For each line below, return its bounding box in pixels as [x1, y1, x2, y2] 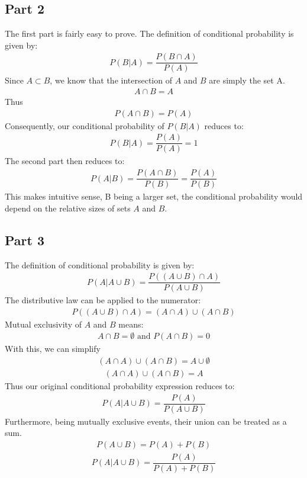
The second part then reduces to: [5, 155, 125, 167]
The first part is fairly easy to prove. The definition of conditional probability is [5, 27, 294, 40]
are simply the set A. [209, 74, 285, 86]
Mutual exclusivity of [5, 317, 82, 330]
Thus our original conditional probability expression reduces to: [5, 380, 235, 392]
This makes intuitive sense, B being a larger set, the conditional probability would [5, 190, 303, 203]
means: [118, 317, 144, 330]
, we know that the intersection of [50, 74, 172, 86]
